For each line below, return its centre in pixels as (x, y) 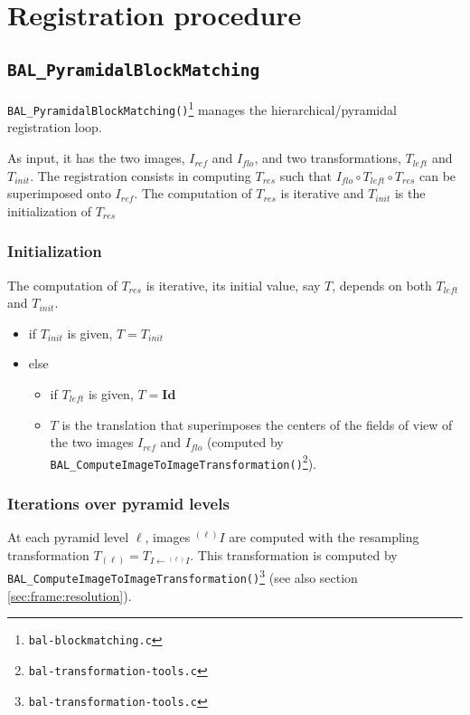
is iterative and (322, 193)
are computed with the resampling (324, 537)
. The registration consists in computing (141, 175)
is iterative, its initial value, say (233, 285)
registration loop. (55, 127)
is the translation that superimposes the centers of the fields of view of (257, 424)
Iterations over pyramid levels (118, 504)
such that (305, 175)
